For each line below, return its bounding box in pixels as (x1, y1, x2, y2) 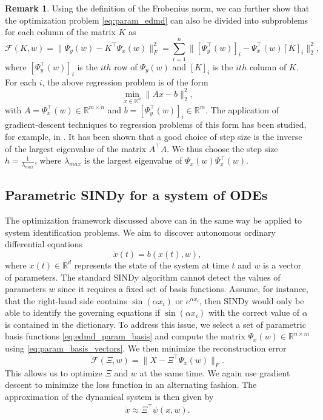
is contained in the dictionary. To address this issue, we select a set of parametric (5, 318, 306, 330)
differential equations (5, 238, 83, 250)
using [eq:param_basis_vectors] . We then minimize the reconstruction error (5, 342, 287, 355)
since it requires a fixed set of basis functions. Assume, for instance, (58, 282, 308, 295)
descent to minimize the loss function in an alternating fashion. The (5, 378, 257, 391)
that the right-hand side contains (5, 294, 127, 307)
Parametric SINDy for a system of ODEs (5, 185, 268, 204)
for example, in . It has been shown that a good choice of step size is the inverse (5, 130, 302, 142)
